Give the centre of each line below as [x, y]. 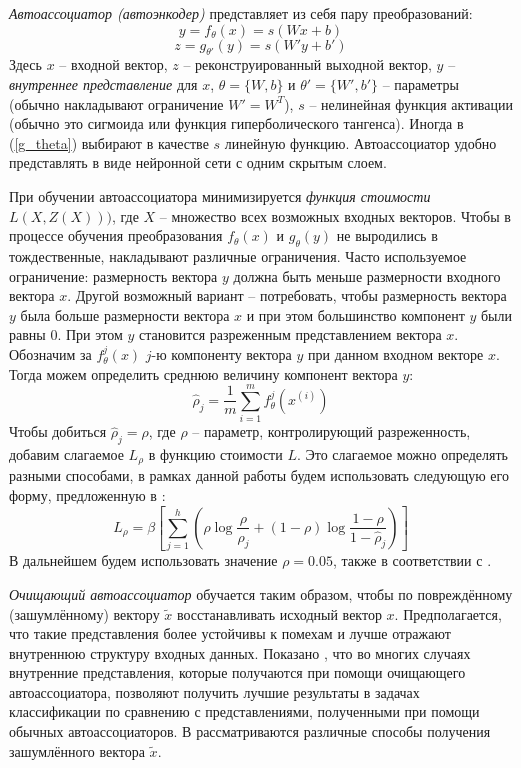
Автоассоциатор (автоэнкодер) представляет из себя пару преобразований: [241, 13]
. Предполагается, [448, 613]
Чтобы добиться [58, 431]
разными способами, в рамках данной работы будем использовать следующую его [259, 475]
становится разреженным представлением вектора [290, 334]
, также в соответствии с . [412, 560]
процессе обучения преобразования [116, 235]
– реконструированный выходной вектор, [307, 64]
